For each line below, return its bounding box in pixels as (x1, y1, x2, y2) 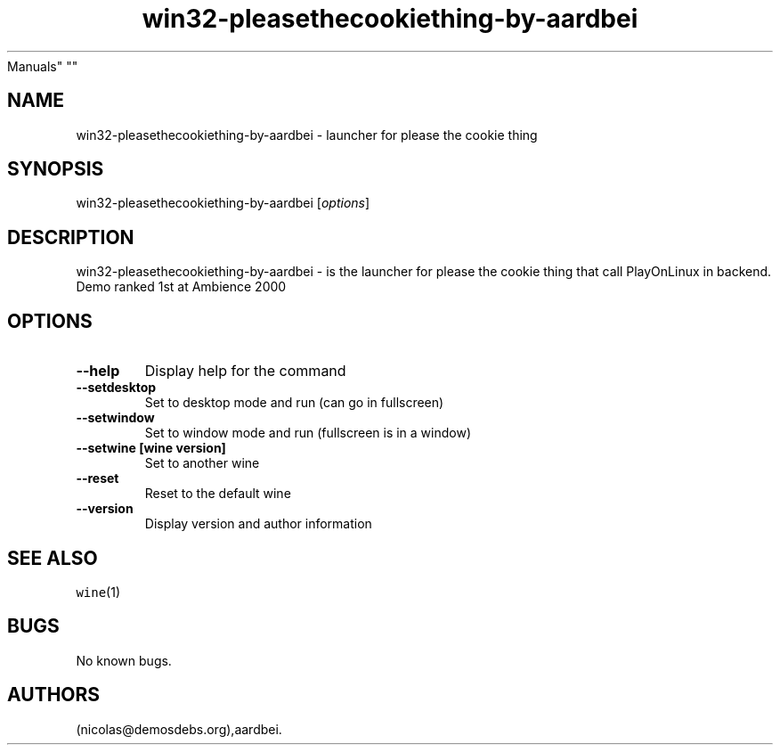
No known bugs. (76, 652, 172, 668)
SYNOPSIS (7, 158, 104, 181)
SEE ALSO (7, 546, 98, 569)
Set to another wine (144, 455, 260, 471)
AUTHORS (7, 683, 101, 707)
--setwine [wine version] (76, 440, 226, 456)
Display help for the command (144, 362, 346, 380)
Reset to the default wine (144, 486, 291, 502)
